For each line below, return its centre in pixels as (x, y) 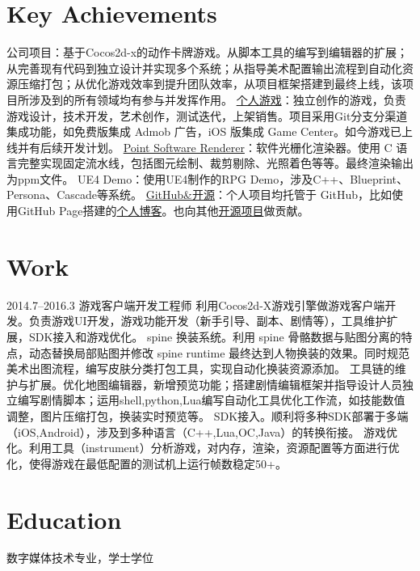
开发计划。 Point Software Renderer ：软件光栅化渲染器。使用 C (227, 147)
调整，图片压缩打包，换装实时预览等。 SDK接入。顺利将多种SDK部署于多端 (208, 415)
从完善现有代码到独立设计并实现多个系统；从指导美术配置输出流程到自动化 (204, 68)
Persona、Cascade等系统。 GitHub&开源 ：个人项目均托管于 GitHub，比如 (199, 195)
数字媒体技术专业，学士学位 (80, 558)
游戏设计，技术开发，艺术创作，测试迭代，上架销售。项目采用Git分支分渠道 (207, 115)
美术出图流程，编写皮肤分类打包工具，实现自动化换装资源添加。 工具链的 (201, 368)
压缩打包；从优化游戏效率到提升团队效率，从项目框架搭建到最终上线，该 (210, 84)
